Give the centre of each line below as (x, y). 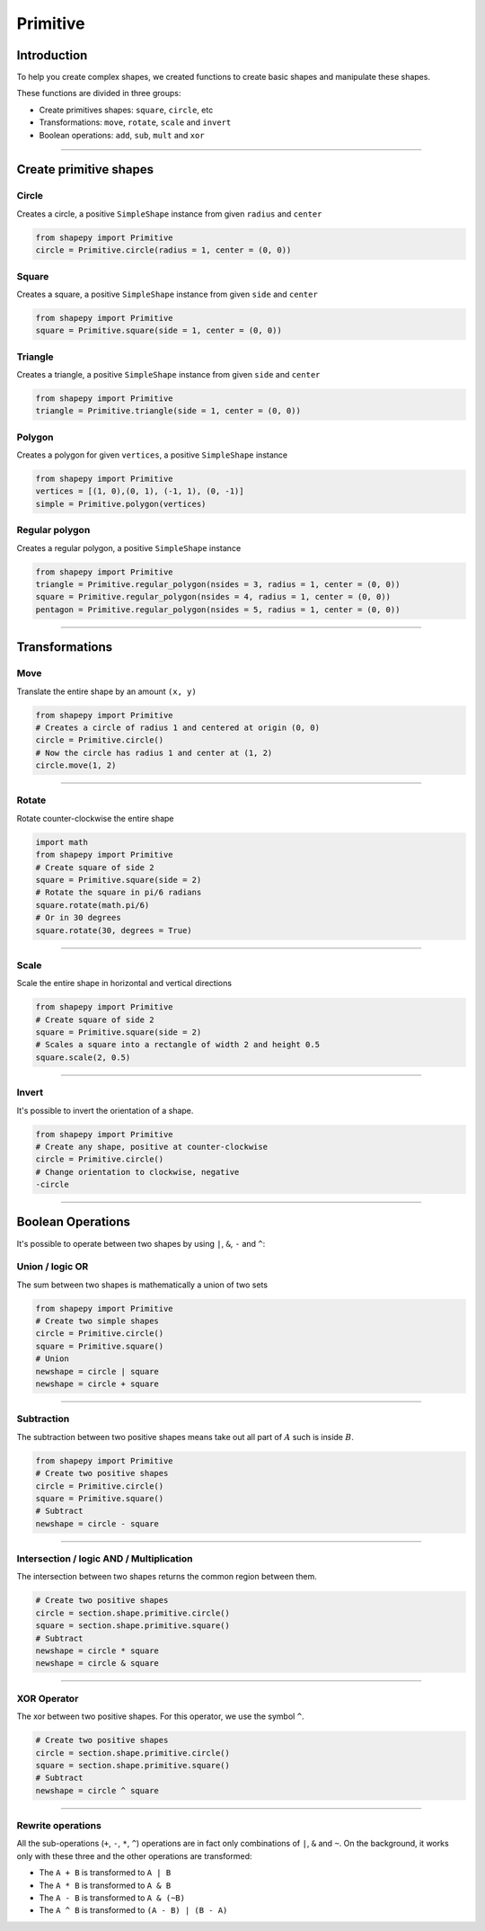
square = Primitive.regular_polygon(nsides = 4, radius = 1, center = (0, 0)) (213, 597)
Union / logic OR (53, 1267)
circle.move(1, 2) (76, 765)
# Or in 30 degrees (78, 918)
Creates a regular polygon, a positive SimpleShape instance (129, 547)
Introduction (52, 55)
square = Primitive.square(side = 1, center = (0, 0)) (159, 331)
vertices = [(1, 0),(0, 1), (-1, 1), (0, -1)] (140, 491)
